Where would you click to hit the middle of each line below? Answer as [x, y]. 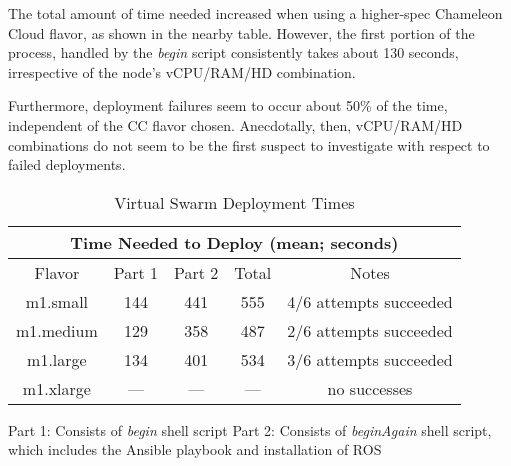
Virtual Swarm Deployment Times [234, 202]
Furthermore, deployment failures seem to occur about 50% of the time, [228, 105]
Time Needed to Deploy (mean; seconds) [234, 242]
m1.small [57, 301]
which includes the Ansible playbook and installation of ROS [195, 449]
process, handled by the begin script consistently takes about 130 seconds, [233, 52]
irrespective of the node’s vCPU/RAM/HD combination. [182, 71]
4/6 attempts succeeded [370, 301]
